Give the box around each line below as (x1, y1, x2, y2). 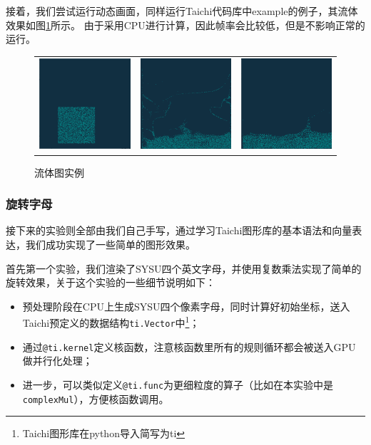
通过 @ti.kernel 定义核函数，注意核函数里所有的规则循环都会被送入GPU (22, 339, 356, 354)
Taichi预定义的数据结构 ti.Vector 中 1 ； (22, 313, 200, 330)
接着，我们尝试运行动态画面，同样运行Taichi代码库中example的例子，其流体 (6, 4, 358, 18)
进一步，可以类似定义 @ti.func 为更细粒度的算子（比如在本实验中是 (22, 377, 334, 392)
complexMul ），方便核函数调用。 (22, 391, 169, 406)
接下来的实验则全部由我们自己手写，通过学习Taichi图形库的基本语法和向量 (6, 223, 352, 238)
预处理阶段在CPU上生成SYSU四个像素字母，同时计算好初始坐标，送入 (22, 298, 350, 313)
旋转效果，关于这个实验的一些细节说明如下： (6, 275, 215, 290)
